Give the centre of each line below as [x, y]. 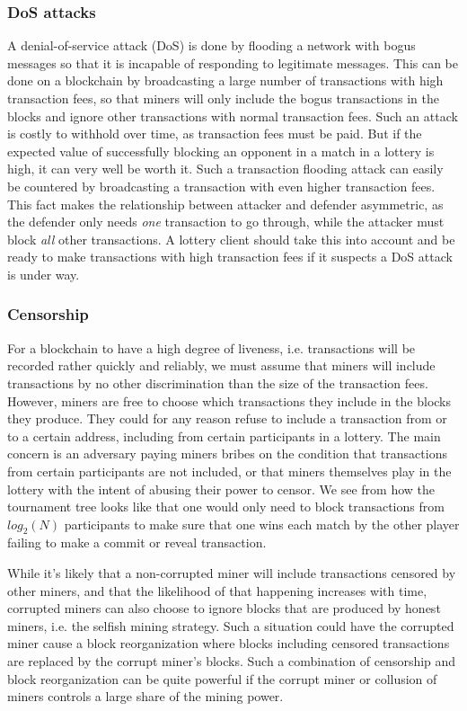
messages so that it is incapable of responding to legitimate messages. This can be [233, 62]
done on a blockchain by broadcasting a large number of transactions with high [225, 80]
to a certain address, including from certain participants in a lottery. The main [224, 435]
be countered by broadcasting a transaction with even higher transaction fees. [221, 186]
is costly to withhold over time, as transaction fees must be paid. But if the [215, 133]
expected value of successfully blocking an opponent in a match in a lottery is [221, 151]
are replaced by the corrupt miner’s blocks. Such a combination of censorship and [232, 661]
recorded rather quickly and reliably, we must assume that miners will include [221, 365]
